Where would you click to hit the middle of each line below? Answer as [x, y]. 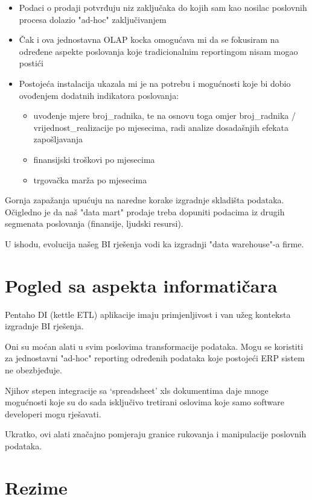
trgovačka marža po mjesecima [90, 179]
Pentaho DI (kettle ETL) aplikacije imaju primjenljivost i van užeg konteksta [148, 314]
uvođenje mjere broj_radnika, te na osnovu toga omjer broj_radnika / [164, 116]
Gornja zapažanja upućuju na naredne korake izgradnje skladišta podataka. [145, 200]
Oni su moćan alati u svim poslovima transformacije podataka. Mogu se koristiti [154, 346]
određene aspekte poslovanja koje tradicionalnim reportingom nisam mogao [158, 51]
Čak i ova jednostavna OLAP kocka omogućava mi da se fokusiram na [149, 40]
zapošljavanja [58, 139]
